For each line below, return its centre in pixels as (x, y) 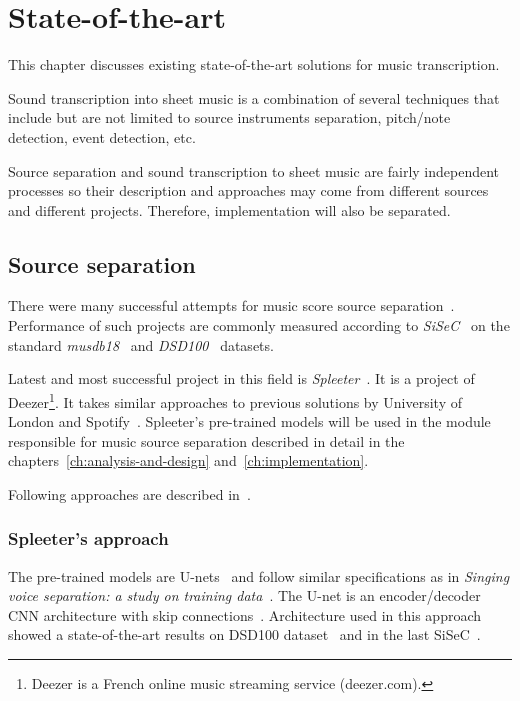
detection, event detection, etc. (102, 136)
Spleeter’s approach (88, 538)
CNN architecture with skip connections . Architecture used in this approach (245, 614)
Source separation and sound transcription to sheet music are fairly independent (254, 170)
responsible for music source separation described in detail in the (206, 440)
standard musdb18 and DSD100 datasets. (141, 344)
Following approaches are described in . (129, 493)
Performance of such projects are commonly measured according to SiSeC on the (259, 325)
